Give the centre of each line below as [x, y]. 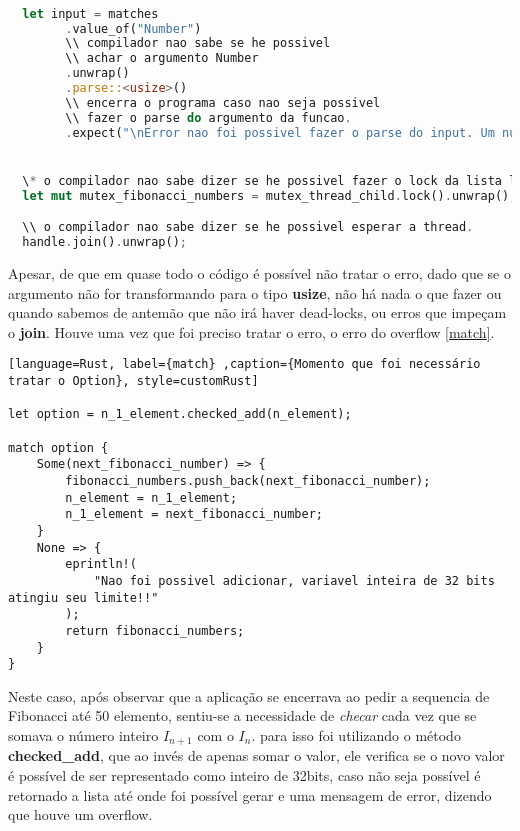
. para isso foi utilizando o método [356, 735]
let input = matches [90, 13]
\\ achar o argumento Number [162, 58]
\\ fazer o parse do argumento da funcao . [208, 117]
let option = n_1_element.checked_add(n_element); [180, 414]
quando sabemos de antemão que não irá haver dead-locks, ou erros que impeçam [257, 312]
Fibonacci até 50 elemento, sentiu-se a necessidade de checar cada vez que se [242, 715]
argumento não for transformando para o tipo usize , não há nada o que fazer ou [255, 292]
